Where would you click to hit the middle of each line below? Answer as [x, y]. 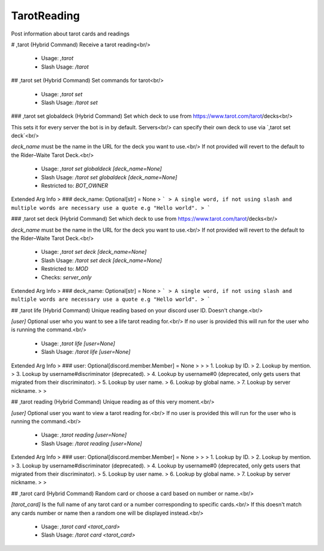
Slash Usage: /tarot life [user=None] [86, 352]
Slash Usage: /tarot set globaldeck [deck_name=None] [109, 177]
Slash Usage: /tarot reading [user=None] [91, 443]
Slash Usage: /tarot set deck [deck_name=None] [101, 260]
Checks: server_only [66, 277]
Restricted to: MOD [65, 269]
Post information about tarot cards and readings [70, 34]
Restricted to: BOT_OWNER [74, 186]
